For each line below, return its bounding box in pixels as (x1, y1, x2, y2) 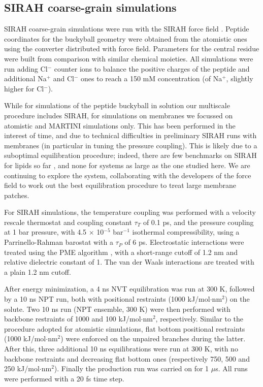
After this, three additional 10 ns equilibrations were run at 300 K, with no (4, 343, 238, 354)
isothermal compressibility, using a (132, 227, 240, 237)
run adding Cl (4, 63, 48, 74)
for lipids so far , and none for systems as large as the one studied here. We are (4, 159, 250, 170)
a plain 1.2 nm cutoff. (4, 266, 71, 277)
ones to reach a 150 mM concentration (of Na (81, 73, 222, 84)
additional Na (4, 73, 47, 84)
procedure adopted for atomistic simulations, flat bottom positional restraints (4, 323, 245, 334)
